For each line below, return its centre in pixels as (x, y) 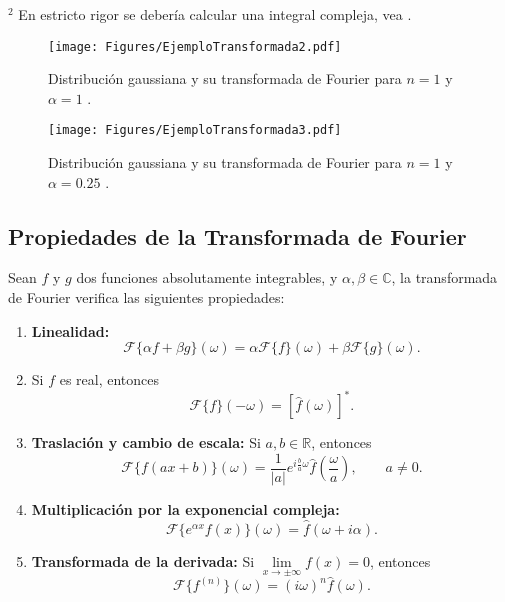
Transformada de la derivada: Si (143, 560)
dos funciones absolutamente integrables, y (207, 277)
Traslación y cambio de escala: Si (146, 442)
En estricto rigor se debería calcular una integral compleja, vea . (215, 14)
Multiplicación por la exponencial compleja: (185, 509)
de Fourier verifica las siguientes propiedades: (146, 297)
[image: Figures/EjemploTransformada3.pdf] (195, 130)
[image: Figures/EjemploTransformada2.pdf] (195, 46)
